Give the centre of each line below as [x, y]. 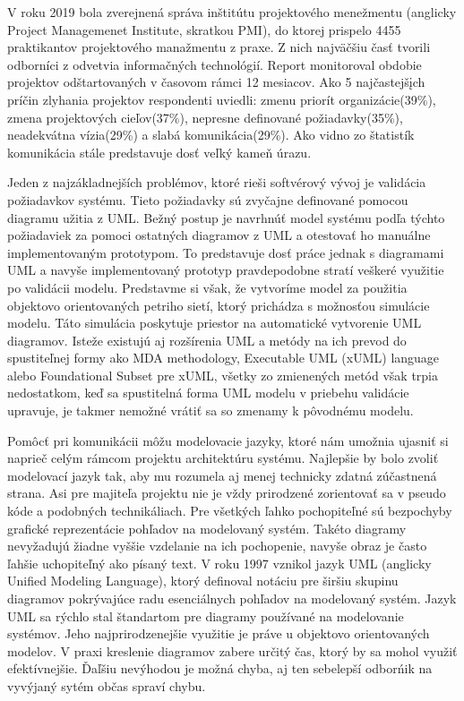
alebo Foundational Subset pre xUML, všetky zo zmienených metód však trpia [223, 375]
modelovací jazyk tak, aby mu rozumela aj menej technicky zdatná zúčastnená [222, 475]
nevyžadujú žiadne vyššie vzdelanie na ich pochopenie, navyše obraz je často [217, 546]
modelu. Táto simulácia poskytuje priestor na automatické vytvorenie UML [215, 323]
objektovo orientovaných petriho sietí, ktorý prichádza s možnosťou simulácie [219, 305]
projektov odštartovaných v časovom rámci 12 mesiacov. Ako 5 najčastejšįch [216, 82]
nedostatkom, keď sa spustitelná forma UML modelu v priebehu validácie [208, 393]
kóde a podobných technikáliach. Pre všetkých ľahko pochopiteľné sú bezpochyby [230, 511]
